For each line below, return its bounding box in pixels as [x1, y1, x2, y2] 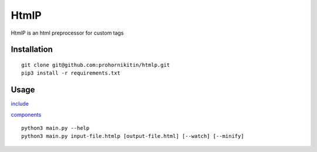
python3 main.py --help [21, 125, 90, 131]
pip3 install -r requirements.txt [21, 70, 120, 76]
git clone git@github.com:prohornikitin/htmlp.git [21, 62, 170, 68]
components [11, 111, 42, 118]
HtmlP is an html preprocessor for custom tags [11, 29, 124, 36]
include [11, 100, 29, 107]
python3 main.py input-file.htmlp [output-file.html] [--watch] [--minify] [21, 133, 244, 140]
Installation [11, 45, 53, 55]
